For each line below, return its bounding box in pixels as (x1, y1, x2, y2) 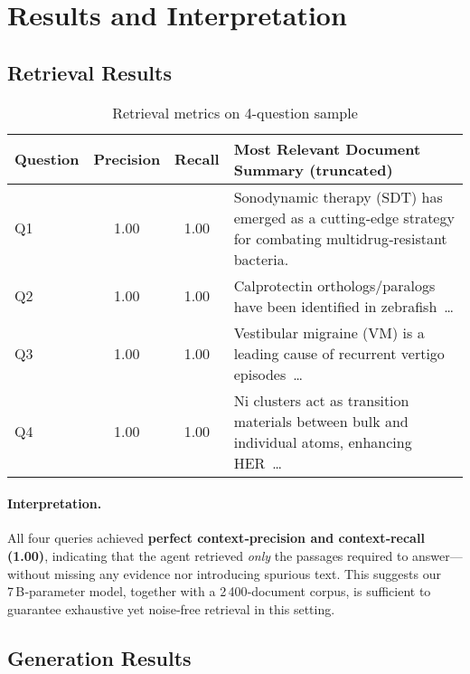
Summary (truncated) (233, 158, 393, 180)
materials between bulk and (233, 410, 409, 432)
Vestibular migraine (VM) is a (233, 321, 425, 343)
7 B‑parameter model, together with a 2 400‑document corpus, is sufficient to (7, 582, 431, 601)
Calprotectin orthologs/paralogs (233, 274, 436, 296)
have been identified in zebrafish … (233, 295, 454, 317)
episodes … (233, 363, 303, 384)
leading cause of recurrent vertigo (233, 342, 445, 364)
